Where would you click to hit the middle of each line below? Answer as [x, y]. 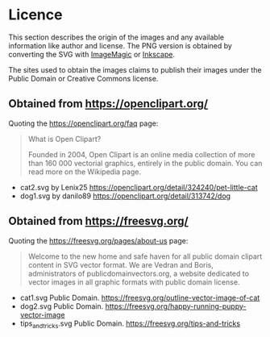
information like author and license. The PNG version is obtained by [120, 45]
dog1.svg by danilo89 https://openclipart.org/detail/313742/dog [125, 196]
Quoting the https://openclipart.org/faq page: [83, 123]
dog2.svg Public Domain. [62, 306]
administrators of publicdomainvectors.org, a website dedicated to [139, 273]
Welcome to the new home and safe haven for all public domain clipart [145, 256]
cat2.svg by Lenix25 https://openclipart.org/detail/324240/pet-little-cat [139, 187]
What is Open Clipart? [64, 139]
